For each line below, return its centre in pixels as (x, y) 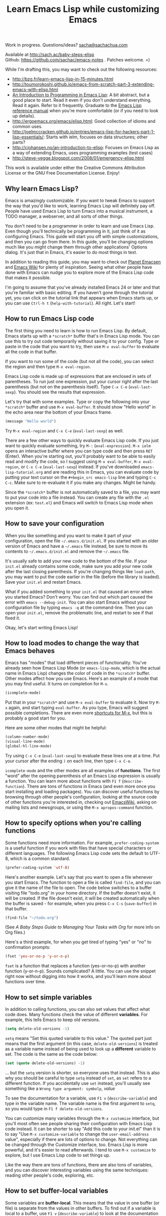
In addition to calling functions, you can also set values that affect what (78, 1009)
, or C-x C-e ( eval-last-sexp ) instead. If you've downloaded (79, 467)
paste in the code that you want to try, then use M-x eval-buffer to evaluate (82, 346)
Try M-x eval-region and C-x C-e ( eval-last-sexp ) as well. (64, 430)
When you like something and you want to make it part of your (68, 535)
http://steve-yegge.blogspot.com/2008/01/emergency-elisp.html (78, 158)
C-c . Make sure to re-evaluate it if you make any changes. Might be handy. (81, 483)
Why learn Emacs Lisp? (42, 189)
